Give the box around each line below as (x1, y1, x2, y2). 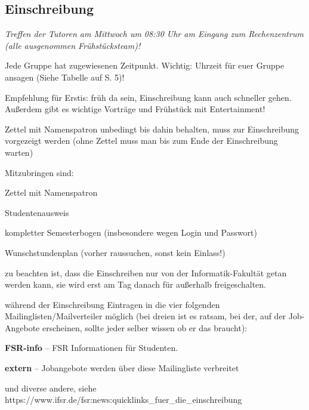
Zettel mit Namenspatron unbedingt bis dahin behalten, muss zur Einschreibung (5, 122, 299, 135)
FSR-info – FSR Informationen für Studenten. (5, 341, 178, 354)
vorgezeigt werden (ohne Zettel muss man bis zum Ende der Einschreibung (5, 134, 278, 147)
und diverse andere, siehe (5, 381, 97, 394)
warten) (5, 146, 33, 158)
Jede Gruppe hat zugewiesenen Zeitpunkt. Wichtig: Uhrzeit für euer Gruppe (5, 59, 285, 72)
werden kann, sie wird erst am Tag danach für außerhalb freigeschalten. (5, 278, 266, 291)
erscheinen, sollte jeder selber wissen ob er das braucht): (42, 321, 248, 334)
